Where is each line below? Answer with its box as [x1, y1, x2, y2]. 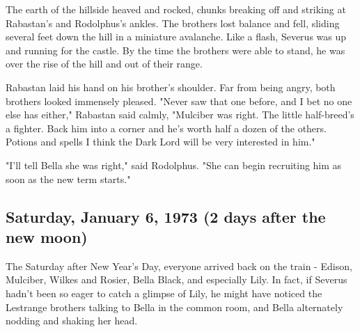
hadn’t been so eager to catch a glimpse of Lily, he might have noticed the [6, 285, 322, 300]
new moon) [6, 226, 88, 247]
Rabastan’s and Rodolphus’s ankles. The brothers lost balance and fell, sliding [6, 15, 340, 30]
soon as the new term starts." [6, 171, 131, 186]
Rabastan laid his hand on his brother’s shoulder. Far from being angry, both [6, 79, 336, 94]
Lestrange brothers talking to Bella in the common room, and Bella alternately [6, 299, 343, 314]
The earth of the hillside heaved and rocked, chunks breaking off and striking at [6, 2, 346, 16]
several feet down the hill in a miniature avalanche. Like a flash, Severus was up [6, 29, 347, 44]
